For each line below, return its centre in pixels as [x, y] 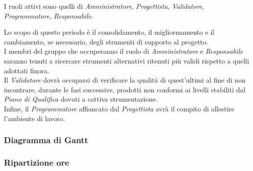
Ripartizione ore [37, 162]
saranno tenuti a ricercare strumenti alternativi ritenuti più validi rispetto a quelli [126, 60]
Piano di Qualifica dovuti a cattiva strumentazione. [81, 99]
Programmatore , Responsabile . [49, 15]
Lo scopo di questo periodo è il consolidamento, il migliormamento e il [109, 32]
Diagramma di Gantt [46, 140]
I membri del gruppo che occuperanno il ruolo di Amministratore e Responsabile [124, 51]
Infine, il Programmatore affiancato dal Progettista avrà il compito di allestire [119, 108]
